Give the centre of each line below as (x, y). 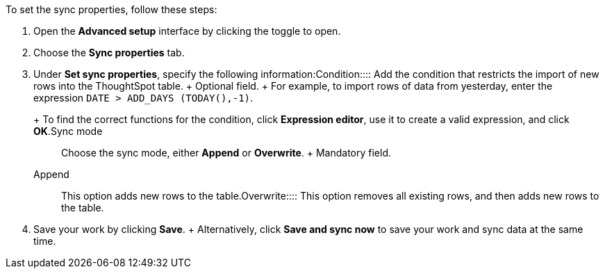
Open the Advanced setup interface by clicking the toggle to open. (187, 31)
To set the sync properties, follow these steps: (111, 9)
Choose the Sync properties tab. (109, 53)
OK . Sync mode (68, 131)
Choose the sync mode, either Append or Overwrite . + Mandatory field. (226, 153)
